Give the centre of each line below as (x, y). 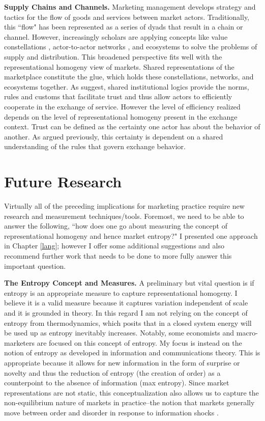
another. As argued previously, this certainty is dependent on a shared (114, 136)
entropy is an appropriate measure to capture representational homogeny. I (121, 292)
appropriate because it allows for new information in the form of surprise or (122, 362)
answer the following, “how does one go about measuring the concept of (116, 226)
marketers (20, 342)
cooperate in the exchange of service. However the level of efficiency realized (122, 106)
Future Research (63, 181)
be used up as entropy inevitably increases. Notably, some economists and (119, 333)
